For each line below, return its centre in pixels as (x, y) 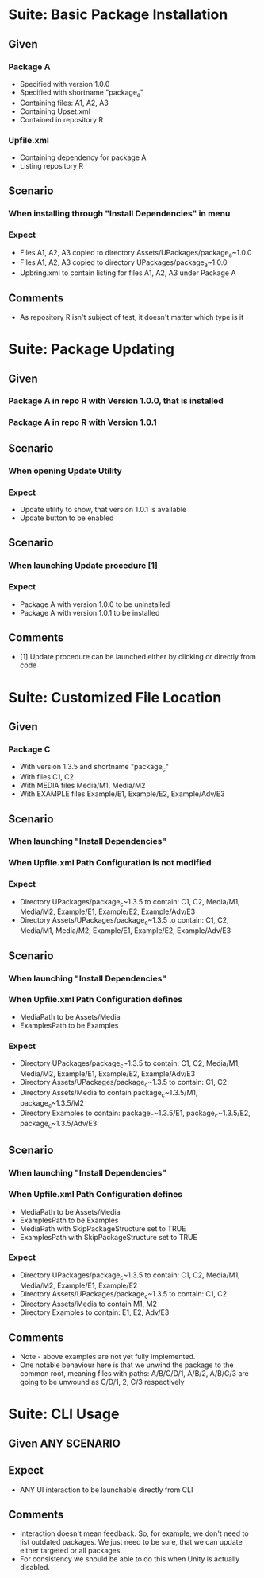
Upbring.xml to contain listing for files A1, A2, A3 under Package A (128, 273)
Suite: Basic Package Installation (118, 15)
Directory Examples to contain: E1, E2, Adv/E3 (94, 1312)
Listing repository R (52, 165)
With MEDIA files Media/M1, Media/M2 (82, 786)
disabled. (34, 1568)
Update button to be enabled (67, 518)
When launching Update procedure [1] (83, 566)
